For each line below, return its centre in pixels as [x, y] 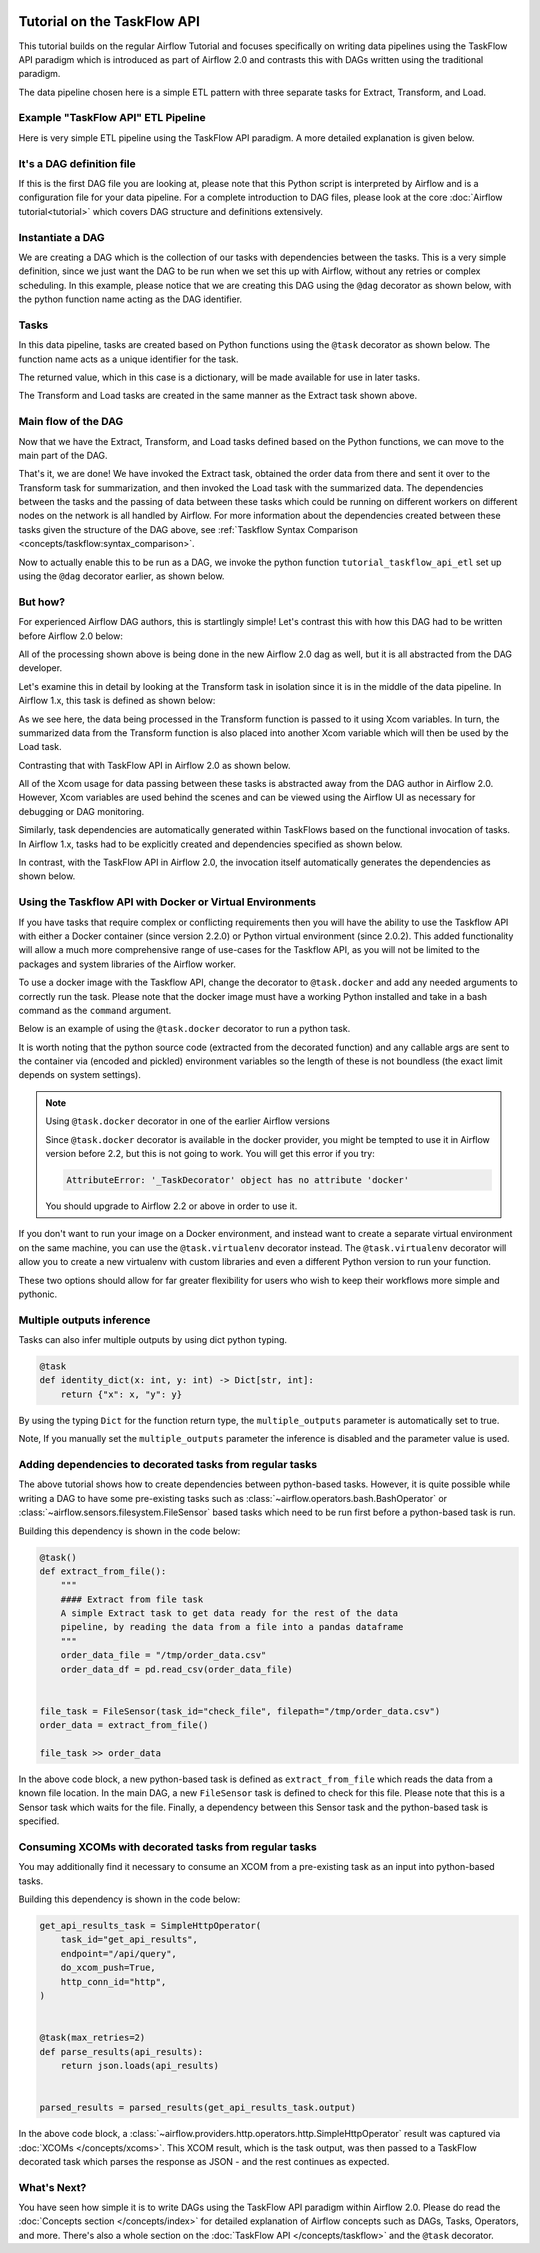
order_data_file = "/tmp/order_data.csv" [163, 1655]
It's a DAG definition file [77, 163]
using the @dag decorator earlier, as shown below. [121, 576]
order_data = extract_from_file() [124, 1725]
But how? [41, 602]
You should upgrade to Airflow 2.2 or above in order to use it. [171, 1206]
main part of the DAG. [63, 455]
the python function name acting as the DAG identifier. [130, 299]
